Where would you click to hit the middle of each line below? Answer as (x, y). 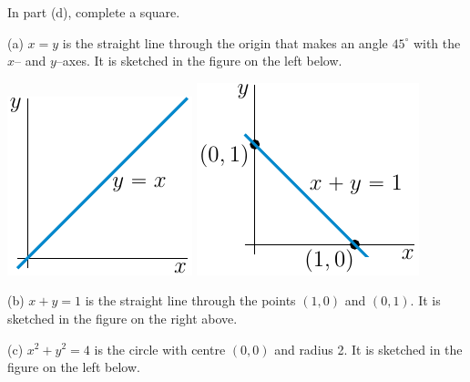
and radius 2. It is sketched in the (368, 349)
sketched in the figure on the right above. (123, 318)
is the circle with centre (160, 349)
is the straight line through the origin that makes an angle (225, 42)
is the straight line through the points (190, 300)
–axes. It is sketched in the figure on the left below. (199, 61)
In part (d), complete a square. (94, 12)
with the (437, 42)
